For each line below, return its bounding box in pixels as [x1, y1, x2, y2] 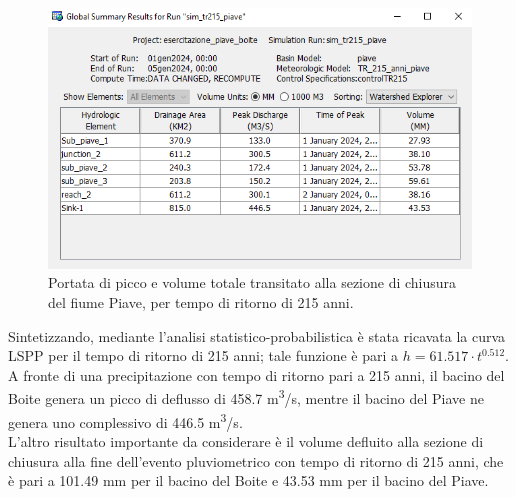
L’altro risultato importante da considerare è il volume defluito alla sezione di [8, 430, 484, 451]
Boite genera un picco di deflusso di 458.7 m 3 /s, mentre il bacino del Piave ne [8, 385, 484, 409]
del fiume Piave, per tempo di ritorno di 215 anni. [48, 292, 354, 313]
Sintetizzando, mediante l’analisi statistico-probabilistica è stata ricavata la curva [8, 325, 506, 346]
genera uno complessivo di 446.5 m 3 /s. [8, 408, 243, 432]
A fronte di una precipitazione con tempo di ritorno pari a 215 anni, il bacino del [8, 364, 505, 385]
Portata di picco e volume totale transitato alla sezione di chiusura [48, 272, 457, 293]
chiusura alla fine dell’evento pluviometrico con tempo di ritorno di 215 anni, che [8, 450, 504, 471]
